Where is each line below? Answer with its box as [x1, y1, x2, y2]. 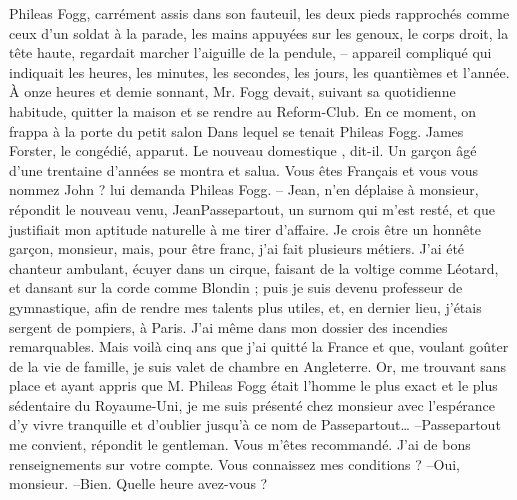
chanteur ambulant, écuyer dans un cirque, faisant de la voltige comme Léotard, [9, 257, 499, 278]
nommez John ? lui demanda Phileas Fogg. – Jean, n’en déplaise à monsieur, [9, 179, 479, 200]
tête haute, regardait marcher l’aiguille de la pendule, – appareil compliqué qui [9, 42, 492, 63]
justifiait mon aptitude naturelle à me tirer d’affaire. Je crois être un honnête [9, 218, 481, 239]
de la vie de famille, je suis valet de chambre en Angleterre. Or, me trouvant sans [9, 355, 507, 376]
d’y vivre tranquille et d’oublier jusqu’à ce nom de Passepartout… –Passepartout [9, 414, 501, 435]
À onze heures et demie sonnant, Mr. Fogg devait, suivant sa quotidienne [9, 81, 456, 102]
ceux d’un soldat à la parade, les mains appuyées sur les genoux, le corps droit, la [9, 22, 509, 43]
